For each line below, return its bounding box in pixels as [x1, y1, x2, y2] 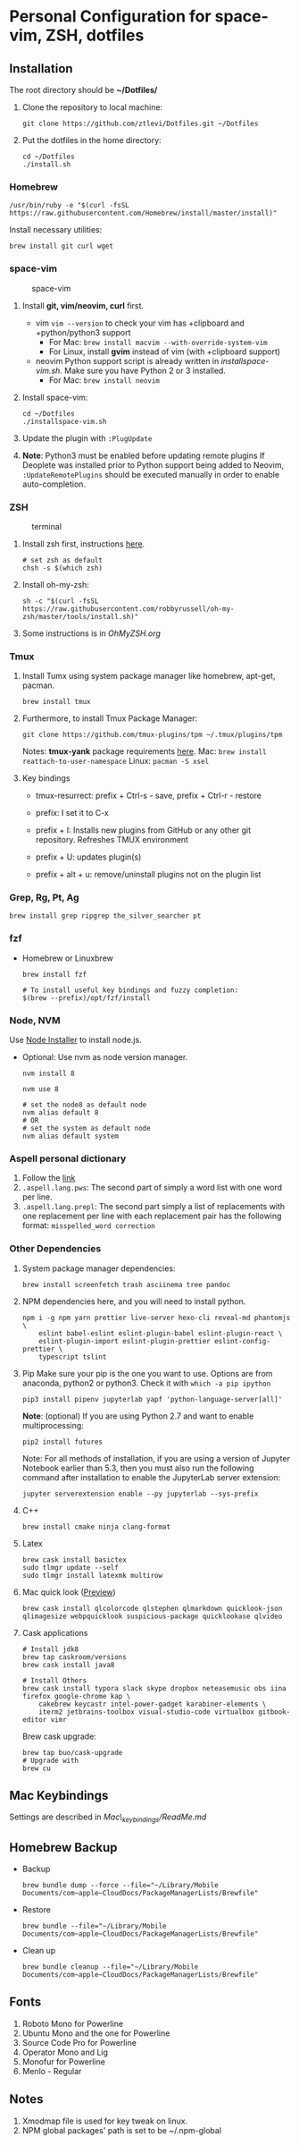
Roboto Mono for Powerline [21, 2018, 123, 2029]
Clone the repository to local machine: [21, 102, 163, 113]
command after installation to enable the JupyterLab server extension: [21, 1471, 281, 1482]
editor [21, 1715, 47, 1724]
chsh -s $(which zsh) [21, 564, 103, 572]
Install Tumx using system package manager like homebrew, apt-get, [21, 671, 276, 682]
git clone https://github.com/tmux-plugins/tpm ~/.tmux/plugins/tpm [21, 731, 283, 740]
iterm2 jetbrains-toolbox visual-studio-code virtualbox [38, 1707, 255, 1717]
